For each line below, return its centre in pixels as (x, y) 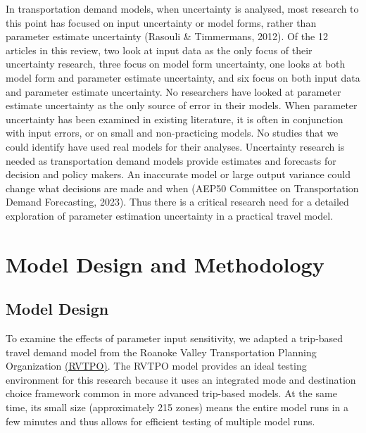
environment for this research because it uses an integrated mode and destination (181, 379)
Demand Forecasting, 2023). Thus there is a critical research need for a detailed (177, 202)
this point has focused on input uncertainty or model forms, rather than (161, 22)
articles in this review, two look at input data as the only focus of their (159, 50)
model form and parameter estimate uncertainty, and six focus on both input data (183, 77)
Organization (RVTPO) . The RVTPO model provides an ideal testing (156, 366)
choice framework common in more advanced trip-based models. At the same (171, 393)
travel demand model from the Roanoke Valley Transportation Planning (161, 352)
